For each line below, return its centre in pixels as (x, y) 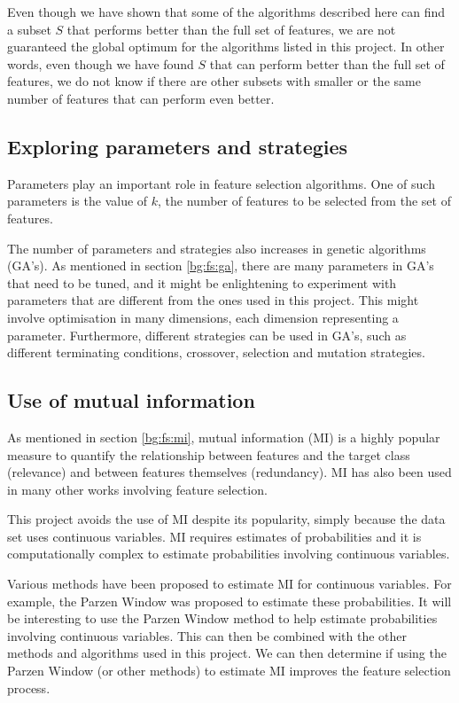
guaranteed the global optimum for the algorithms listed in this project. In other (226, 47)
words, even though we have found (101, 63)
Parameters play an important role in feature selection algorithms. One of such (221, 183)
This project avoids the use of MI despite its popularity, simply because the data (226, 519)
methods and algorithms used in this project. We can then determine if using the (227, 653)
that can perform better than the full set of (327, 63)
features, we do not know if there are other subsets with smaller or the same (214, 81)
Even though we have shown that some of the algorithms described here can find (226, 12)
